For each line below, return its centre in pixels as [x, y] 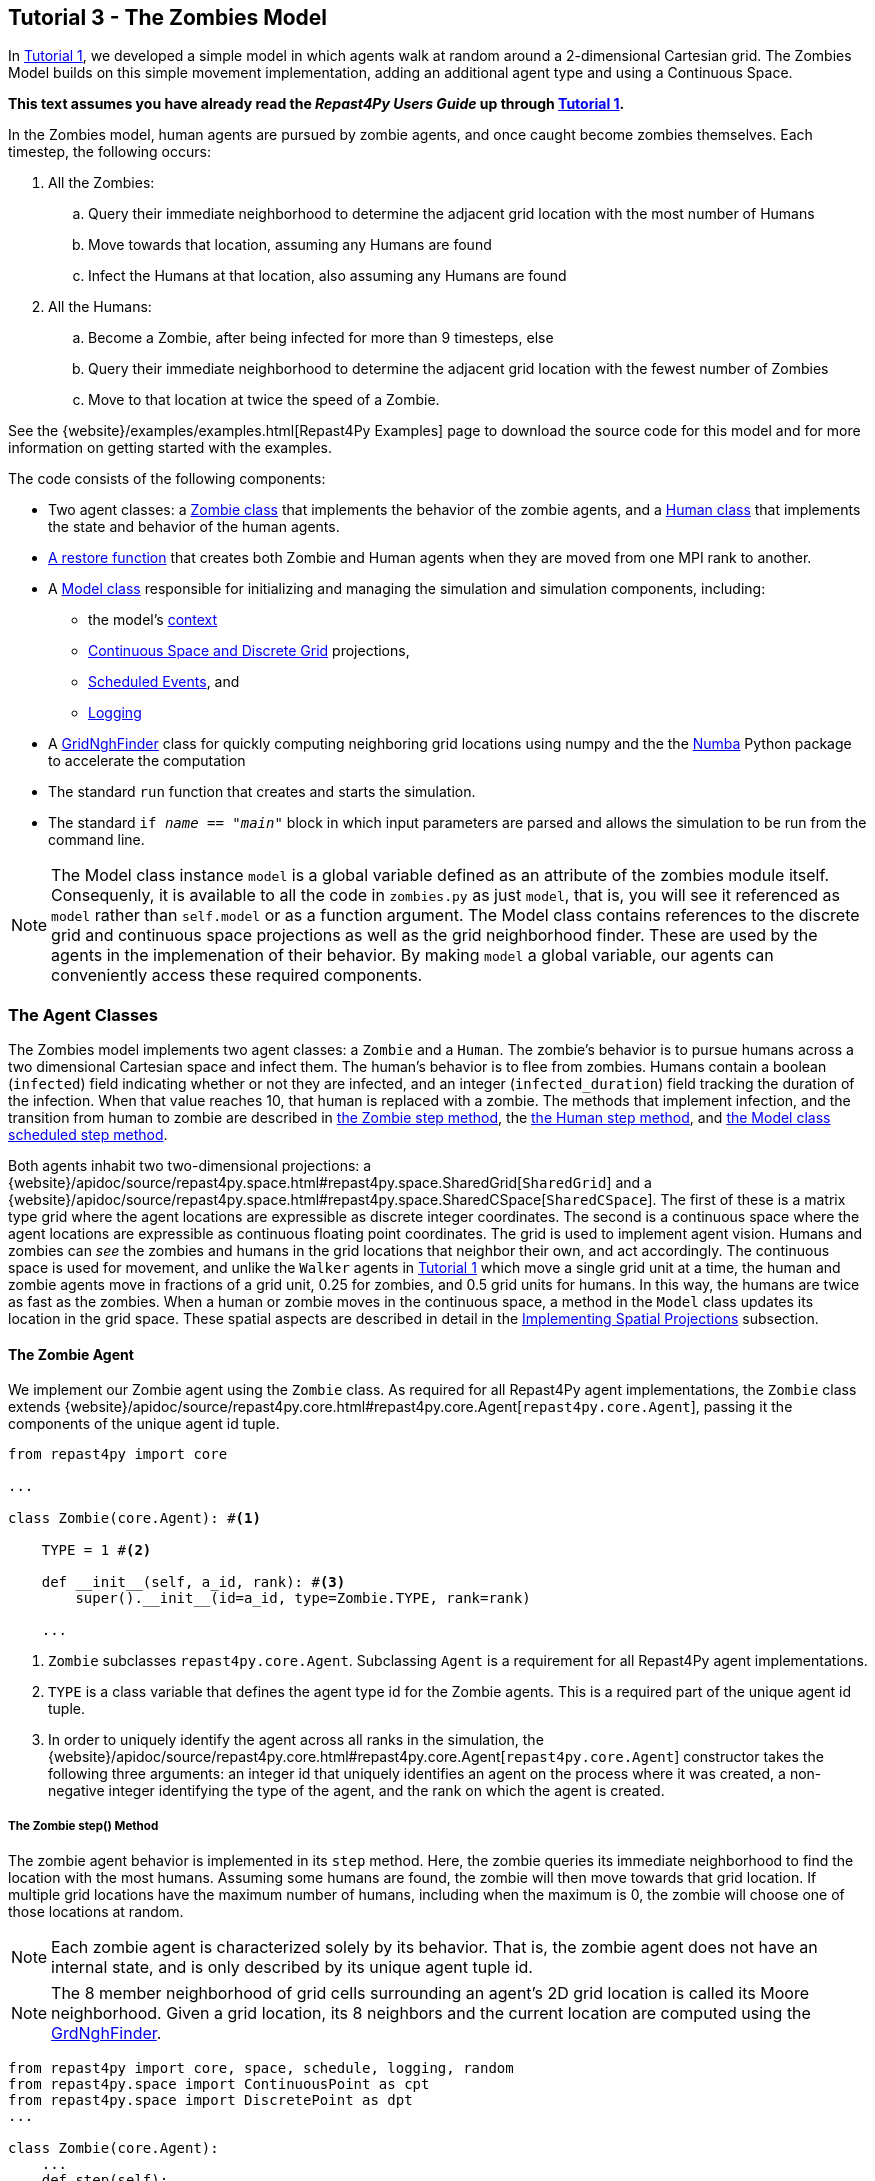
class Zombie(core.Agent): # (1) [134, 1518]
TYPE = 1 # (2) [96, 1550]
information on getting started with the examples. [170, 448]
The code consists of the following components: [167, 479]
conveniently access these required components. [237, 975]
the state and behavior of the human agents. [194, 527]
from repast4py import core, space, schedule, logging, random [261, 2068]
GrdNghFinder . [106, 2033]
